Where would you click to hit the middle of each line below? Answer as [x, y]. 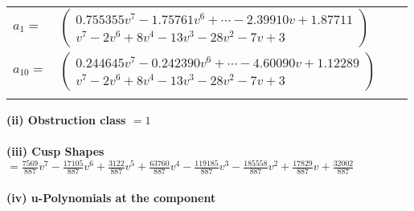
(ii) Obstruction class [66, 120]
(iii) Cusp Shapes [55, 151]
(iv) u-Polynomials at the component [111, 197]
